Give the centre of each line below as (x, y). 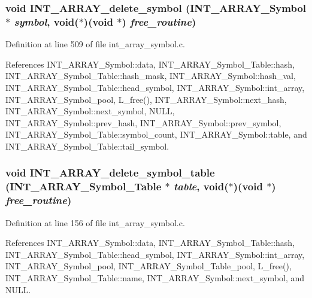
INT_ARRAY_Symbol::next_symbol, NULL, (90, 111)
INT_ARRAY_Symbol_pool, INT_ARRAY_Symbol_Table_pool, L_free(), (149, 266)
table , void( (201, 186)
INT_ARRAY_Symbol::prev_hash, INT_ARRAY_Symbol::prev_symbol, (143, 122)
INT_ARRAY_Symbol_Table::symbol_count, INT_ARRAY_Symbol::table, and (156, 134)
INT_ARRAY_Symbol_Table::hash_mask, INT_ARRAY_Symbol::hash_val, (151, 76)
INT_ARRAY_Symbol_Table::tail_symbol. (87, 146)
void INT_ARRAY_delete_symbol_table (110, 173)
